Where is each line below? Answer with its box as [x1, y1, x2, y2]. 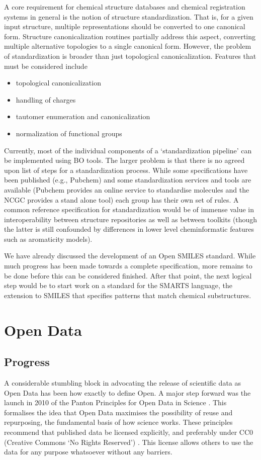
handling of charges [16, 94, 76, 105]
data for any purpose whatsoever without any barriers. [4, 446, 172, 457]
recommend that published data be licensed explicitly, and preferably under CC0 [4, 426, 253, 437]
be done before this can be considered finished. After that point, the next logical [4, 270, 252, 281]
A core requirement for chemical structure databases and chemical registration [4, 2, 245, 12]
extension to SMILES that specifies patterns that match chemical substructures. [4, 290, 251, 300]
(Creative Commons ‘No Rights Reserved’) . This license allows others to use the [4, 436, 253, 447]
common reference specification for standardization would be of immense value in [4, 204, 254, 215]
